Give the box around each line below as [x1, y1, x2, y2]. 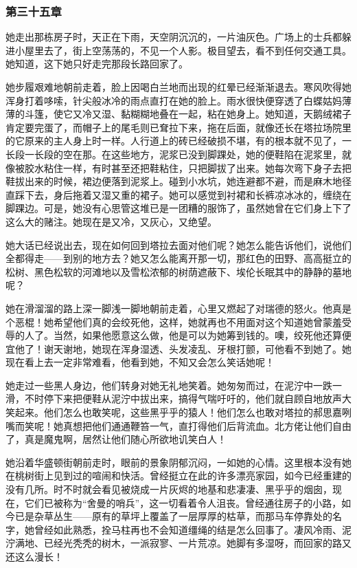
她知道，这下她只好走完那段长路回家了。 [5, 56, 188, 71]
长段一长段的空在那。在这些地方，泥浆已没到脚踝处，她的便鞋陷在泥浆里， [5, 146, 342, 161]
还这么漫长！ [5, 549, 63, 563]
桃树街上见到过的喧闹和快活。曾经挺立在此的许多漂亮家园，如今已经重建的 [14, 468, 352, 483]
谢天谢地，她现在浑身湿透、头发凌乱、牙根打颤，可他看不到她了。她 [43, 341, 352, 356]
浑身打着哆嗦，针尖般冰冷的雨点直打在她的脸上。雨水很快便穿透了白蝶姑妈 [5, 93, 342, 107]
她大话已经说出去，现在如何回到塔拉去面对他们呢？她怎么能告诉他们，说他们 [5, 237, 352, 252]
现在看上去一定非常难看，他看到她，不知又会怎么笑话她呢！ [5, 355, 275, 369]
